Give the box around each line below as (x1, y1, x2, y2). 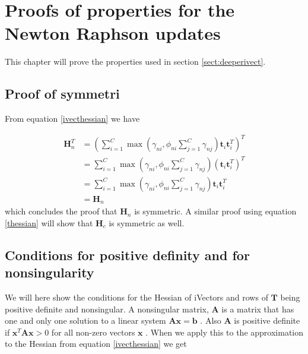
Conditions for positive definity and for (5, 245, 250, 264)
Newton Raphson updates (5, 21, 221, 45)
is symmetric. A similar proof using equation (134, 205, 297, 217)
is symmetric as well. (109, 216, 185, 229)
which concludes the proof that (5, 205, 118, 217)
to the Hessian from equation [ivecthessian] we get (5, 337, 187, 350)
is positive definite (234, 314, 300, 327)
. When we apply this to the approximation (145, 325, 304, 338)
